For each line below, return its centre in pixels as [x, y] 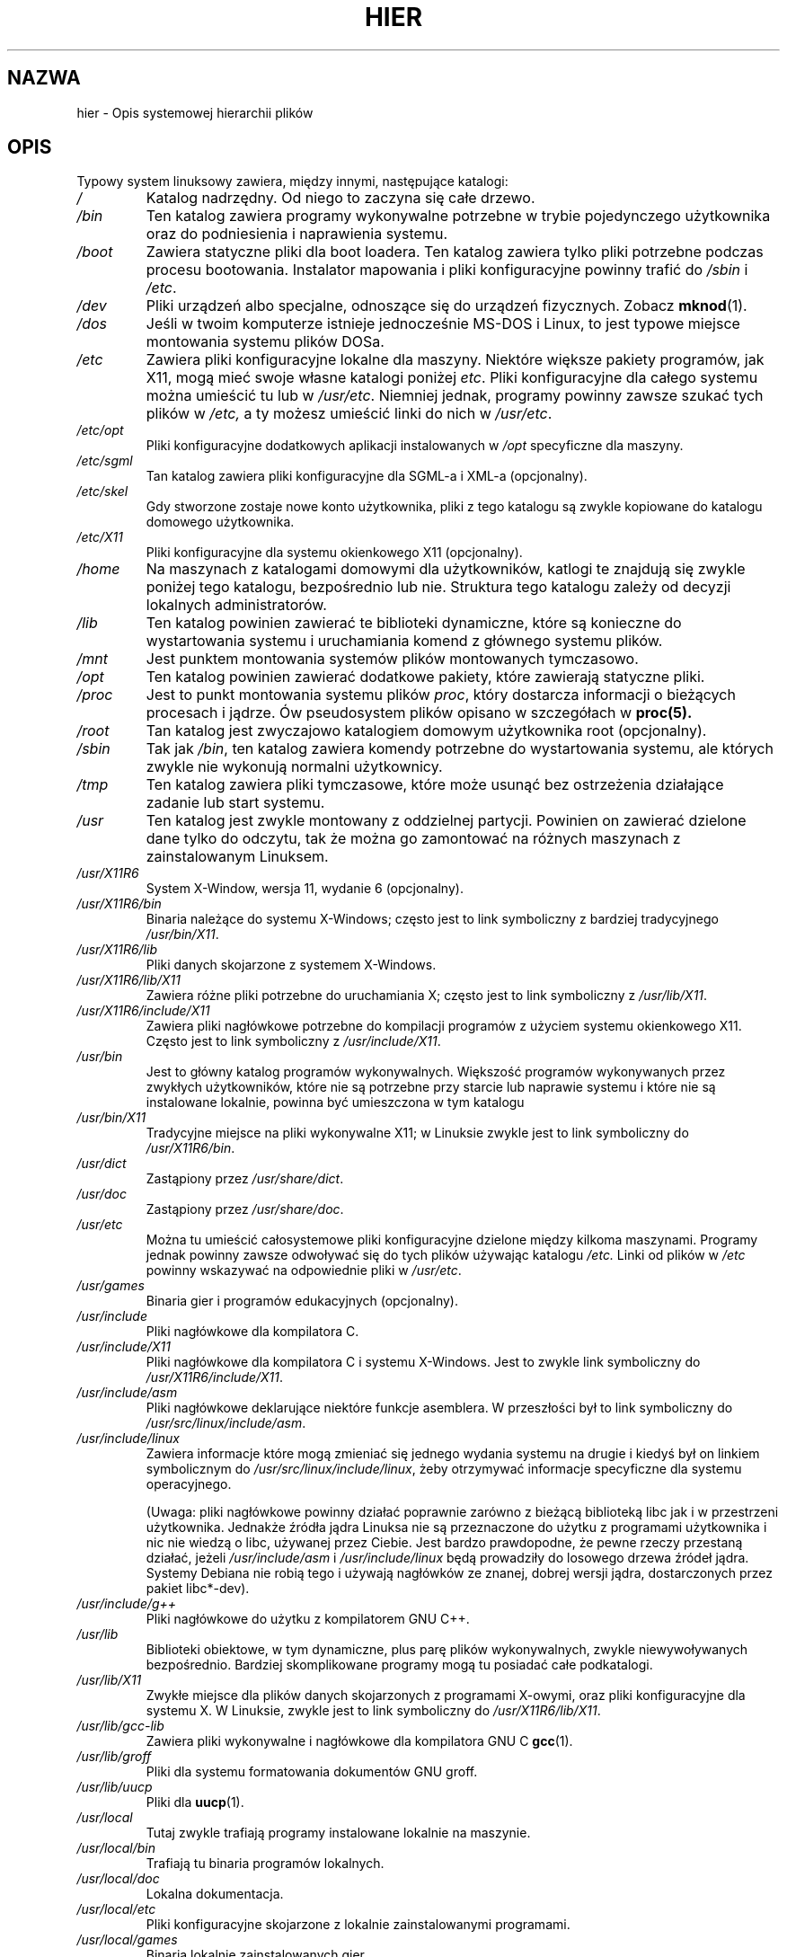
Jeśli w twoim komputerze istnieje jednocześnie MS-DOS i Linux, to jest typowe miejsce [443, 324]
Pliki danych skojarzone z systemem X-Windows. [291, 965]
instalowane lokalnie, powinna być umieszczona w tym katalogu [335, 1102]
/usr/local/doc [118, 1879]
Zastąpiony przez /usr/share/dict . [245, 1179]
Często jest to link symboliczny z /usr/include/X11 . [293, 1041]
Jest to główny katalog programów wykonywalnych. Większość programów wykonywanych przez [436, 1072]
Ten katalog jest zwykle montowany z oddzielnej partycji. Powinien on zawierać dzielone [446, 821]
